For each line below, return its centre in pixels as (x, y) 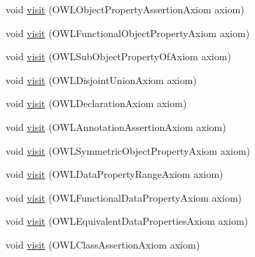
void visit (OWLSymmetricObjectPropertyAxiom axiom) (128, 150)
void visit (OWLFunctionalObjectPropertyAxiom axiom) (128, 33)
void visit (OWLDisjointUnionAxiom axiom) (101, 79)
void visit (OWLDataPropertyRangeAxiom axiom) (115, 174)
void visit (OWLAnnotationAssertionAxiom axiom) (116, 126)
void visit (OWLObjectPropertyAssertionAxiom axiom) (125, 9)
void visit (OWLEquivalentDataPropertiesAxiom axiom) (127, 221)
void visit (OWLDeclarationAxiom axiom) (96, 103)
